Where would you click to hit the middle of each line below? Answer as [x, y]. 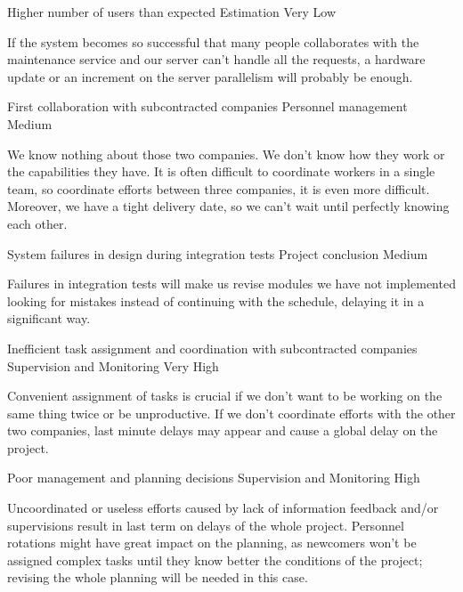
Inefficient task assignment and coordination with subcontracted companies [212, 348]
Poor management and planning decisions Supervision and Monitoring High [214, 478]
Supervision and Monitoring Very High [113, 365]
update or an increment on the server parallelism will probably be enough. [210, 76]
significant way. [49, 318]
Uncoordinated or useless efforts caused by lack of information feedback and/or [223, 508]
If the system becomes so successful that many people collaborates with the [213, 41]
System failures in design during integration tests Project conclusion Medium [218, 253]
